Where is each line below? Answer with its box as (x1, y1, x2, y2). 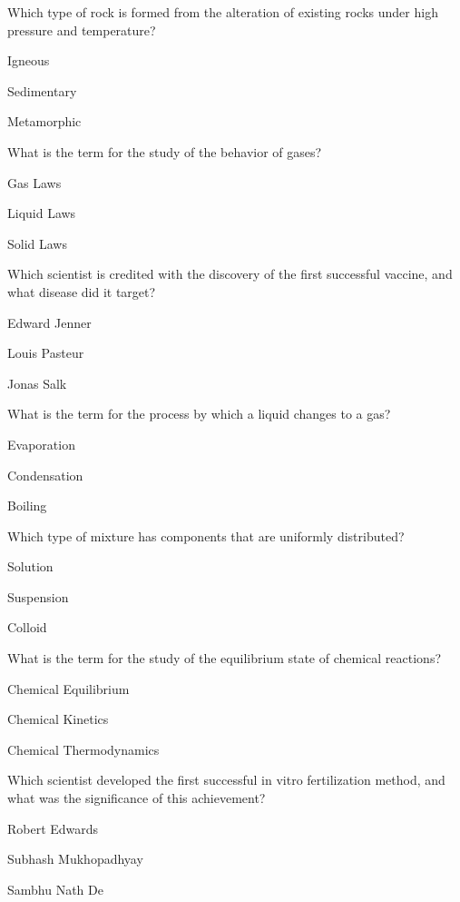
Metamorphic (7, 112, 82, 131)
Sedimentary (7, 81, 77, 100)
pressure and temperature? (7, 20, 156, 39)
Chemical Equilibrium (7, 679, 130, 698)
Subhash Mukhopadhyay (7, 849, 143, 868)
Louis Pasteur (7, 343, 84, 362)
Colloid (7, 618, 47, 637)
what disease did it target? (7, 282, 156, 301)
